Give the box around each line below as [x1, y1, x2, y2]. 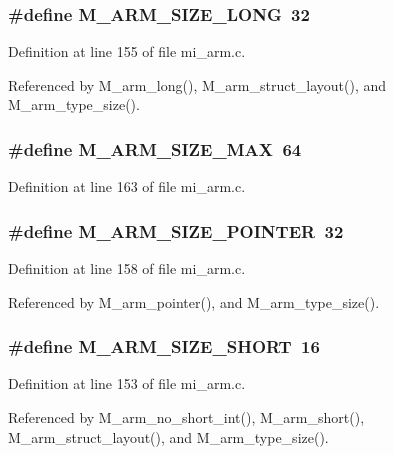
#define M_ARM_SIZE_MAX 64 [8, 136, 302, 161]
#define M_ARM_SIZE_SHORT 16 [8, 334, 320, 359]
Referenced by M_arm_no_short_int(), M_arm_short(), [8, 407, 365, 428]
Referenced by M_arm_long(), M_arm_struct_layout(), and [8, 74, 387, 95]
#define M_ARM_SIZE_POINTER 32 [8, 218, 344, 243]
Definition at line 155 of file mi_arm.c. [8, 41, 246, 62]
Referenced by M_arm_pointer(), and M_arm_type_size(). [8, 291, 380, 312]
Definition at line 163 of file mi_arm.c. [8, 176, 246, 197]
